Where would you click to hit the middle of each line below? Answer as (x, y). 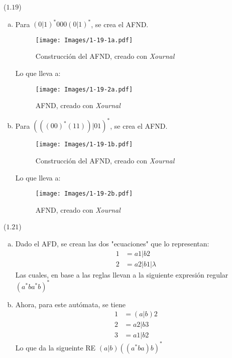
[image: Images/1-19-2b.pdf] (84, 194)
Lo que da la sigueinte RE (55, 347)
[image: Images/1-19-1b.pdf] (84, 145)
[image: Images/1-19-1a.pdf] (84, 40)
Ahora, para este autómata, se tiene (70, 304)
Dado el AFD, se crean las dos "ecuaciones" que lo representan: (112, 243)
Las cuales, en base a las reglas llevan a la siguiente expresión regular (122, 274)
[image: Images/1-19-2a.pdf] (84, 89)
